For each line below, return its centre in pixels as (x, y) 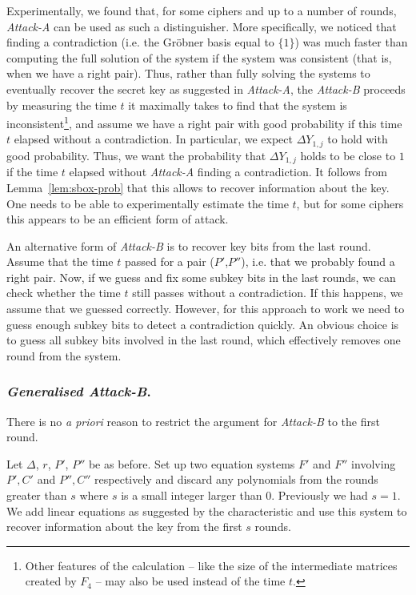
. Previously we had (320, 495)
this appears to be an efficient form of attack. (118, 219)
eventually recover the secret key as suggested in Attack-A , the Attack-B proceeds (206, 88)
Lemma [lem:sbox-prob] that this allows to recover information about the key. (198, 187)
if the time (32, 172)
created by (51, 581)
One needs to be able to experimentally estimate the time (148, 203)
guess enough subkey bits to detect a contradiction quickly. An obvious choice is (203, 324)
